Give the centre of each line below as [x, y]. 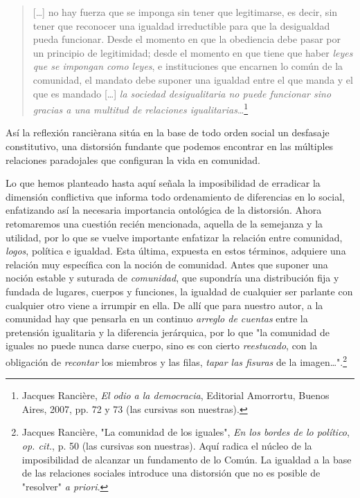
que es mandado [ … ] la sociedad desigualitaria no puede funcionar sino [182, 93]
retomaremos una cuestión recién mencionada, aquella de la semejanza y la [164, 223]
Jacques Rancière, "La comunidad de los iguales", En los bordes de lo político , [186, 432]
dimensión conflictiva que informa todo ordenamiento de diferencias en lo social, [175, 196]
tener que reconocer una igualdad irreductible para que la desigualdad [181, 25]
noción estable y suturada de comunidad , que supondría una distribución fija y [172, 278]
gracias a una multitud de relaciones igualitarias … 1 [141, 108]
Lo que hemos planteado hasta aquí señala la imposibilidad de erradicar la [163, 183]
